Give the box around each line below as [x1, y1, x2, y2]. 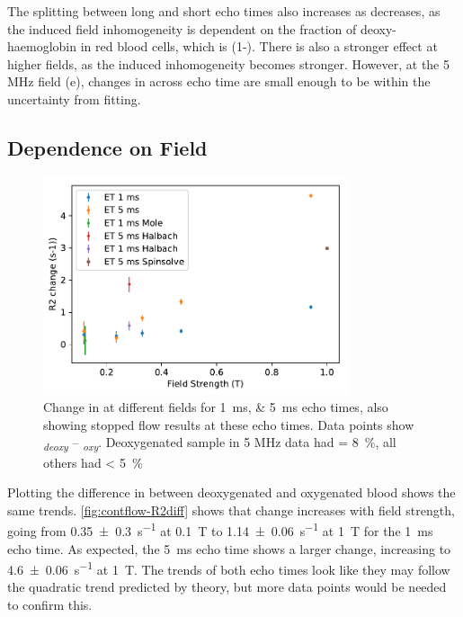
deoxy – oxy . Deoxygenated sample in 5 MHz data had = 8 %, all [43, 433, 396, 454]
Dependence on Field [7, 133, 208, 161]
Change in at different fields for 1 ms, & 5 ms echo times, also [43, 398, 388, 416]
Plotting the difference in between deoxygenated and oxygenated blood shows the [7, 483, 456, 502]
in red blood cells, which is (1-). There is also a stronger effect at [80, 37, 438, 56]
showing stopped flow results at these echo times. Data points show [43, 415, 414, 434]
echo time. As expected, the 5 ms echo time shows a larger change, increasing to [7, 539, 451, 558]
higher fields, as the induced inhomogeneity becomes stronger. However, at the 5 [7, 54, 450, 73]
